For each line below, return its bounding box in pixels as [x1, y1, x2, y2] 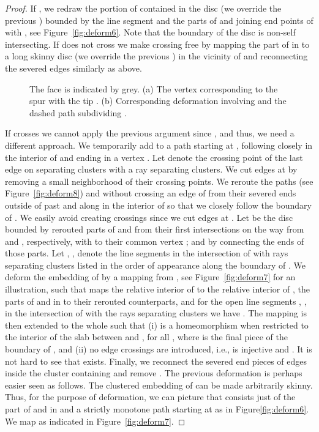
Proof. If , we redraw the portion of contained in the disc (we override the [5, 2, 282, 14]
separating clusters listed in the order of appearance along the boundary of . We [5, 258, 306, 271]
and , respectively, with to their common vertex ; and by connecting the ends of [5, 234, 304, 247]
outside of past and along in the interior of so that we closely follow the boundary [5, 198, 312, 211]
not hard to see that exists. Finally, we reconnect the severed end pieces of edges [5, 354, 307, 367]
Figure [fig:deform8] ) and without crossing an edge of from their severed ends [5, 187, 296, 199]
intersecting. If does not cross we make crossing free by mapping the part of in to [5, 37, 310, 50]
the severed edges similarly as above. [5, 61, 142, 74]
